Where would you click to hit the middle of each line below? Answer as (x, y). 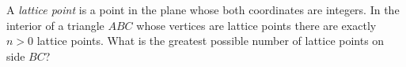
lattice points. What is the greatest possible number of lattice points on (211, 41)
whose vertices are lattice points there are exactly (256, 25)
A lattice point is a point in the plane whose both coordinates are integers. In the (203, 9)
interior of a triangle (55, 25)
